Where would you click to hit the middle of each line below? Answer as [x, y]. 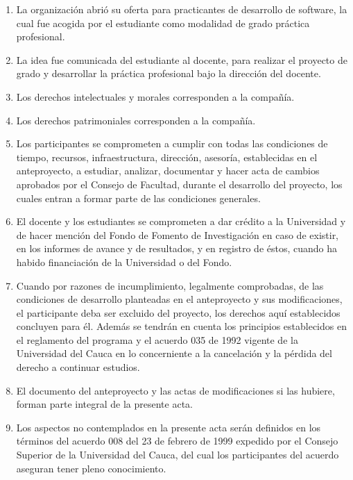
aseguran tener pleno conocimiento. [91, 468]
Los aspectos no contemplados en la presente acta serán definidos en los [169, 427]
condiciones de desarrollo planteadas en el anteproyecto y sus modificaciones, [179, 299]
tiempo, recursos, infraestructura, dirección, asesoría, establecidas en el [167, 157]
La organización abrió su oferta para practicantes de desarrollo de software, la [182, 9]
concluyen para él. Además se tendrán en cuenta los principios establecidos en [181, 326]
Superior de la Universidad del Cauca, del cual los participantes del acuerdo [178, 455]
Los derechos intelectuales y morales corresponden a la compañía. [155, 96]
